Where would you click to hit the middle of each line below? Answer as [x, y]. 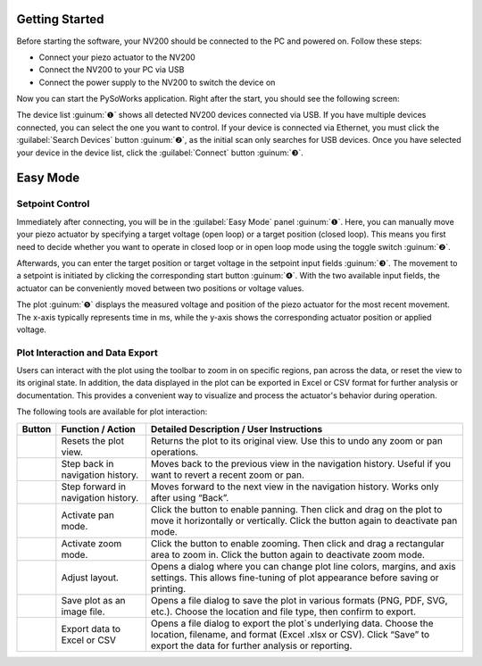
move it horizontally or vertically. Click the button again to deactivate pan [304, 520]
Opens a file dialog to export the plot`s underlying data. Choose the [292, 623]
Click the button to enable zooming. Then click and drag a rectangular [298, 543]
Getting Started [60, 19]
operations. [175, 452]
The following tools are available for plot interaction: [112, 412]
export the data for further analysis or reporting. [251, 645]
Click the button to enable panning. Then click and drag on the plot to [296, 509]
